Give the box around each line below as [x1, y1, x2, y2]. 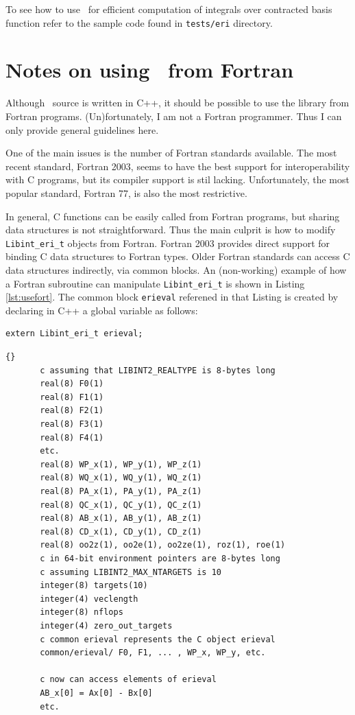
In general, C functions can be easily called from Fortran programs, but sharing [5, 209, 340, 223]
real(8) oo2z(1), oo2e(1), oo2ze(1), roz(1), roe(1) [40, 540, 286, 550]
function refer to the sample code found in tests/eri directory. [5, 15, 273, 30]
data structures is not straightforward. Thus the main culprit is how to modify [5, 222, 336, 237]
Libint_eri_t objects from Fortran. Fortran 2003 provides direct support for [5, 235, 330, 250]
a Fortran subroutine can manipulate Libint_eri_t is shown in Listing [5, 276, 305, 290]
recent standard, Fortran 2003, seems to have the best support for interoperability [5, 159, 350, 173]
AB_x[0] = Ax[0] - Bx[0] [40, 688, 153, 698]
